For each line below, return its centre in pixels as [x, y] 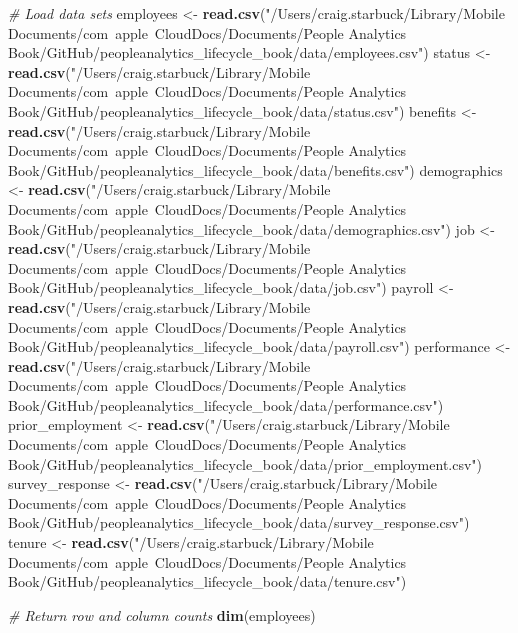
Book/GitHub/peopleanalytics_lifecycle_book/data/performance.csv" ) [226, 404]
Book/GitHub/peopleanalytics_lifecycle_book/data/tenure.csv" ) [207, 581]
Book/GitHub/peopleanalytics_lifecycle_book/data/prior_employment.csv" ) [245, 463]
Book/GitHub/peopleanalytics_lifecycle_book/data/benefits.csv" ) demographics [255, 169]
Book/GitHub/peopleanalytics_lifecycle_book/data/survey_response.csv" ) [239, 522]
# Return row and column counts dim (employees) [162, 614]
